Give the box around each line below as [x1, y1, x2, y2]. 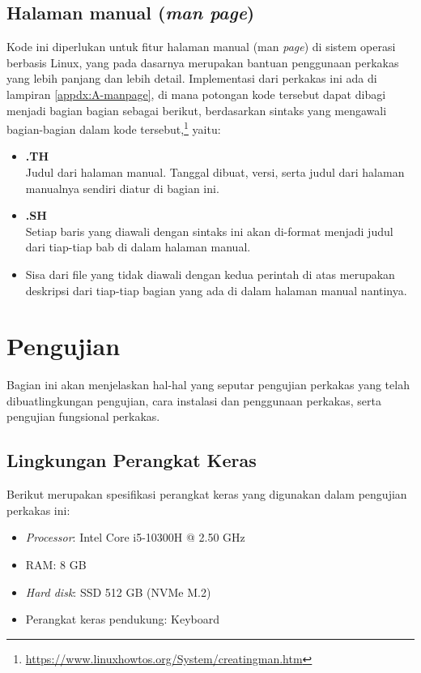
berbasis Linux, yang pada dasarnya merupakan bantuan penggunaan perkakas [6, 54, 399, 71]
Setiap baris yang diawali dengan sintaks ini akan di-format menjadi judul [25, 222, 393, 239]
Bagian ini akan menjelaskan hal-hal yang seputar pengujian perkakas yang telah [6, 376, 410, 393]
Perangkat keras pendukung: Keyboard [25, 611, 220, 628]
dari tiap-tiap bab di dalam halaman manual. [25, 238, 251, 255]
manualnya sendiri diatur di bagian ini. [25, 179, 219, 196]
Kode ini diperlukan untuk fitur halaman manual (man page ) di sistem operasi [6, 38, 396, 55]
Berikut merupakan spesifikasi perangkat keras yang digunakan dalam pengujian [6, 486, 407, 503]
